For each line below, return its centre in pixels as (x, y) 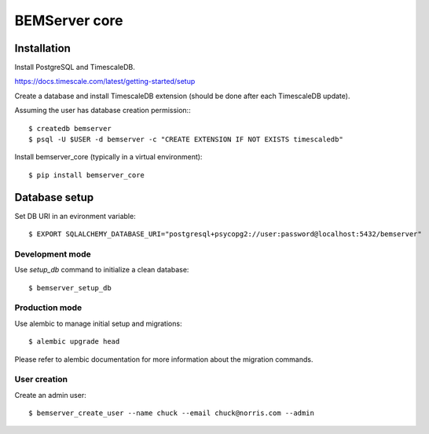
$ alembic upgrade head (74, 342)
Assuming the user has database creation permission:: (103, 111)
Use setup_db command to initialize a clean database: (102, 270)
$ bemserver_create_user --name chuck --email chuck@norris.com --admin (171, 413)
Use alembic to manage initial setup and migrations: (98, 323)
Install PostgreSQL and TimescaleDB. (75, 67)
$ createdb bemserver (70, 128)
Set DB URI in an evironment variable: (75, 216)
